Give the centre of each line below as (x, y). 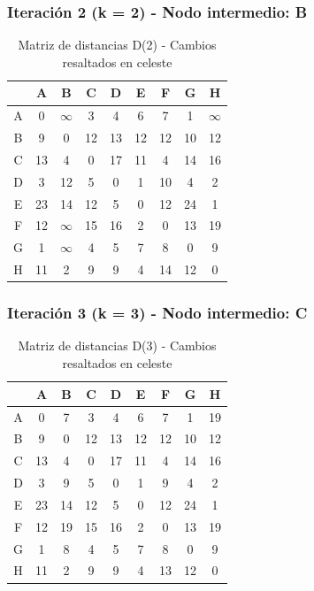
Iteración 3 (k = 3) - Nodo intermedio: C (157, 313)
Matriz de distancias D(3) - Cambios (117, 345)
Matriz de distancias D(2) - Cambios (117, 45)
